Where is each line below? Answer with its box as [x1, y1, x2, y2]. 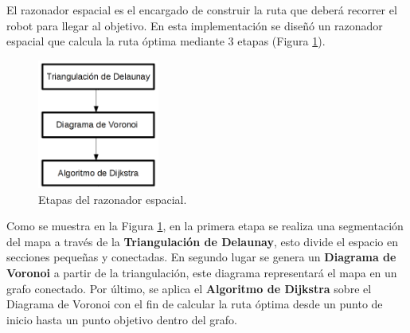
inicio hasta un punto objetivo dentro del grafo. [6, 311, 237, 327]
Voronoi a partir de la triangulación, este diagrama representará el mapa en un [6, 264, 397, 281]
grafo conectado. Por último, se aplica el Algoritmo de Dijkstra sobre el [6, 280, 372, 296]
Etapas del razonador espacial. [38, 190, 187, 207]
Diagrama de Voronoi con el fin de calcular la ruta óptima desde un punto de [6, 296, 383, 312]
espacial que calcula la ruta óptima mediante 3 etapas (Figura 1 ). [6, 33, 326, 49]
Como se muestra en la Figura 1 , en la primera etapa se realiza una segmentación [6, 217, 404, 234]
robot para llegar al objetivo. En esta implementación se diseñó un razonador [6, 17, 383, 33]
